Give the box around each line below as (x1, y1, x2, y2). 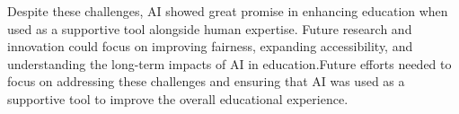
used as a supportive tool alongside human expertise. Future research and (7, 19, 412, 38)
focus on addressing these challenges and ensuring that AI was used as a (7, 72, 405, 91)
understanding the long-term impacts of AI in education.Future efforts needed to (7, 54, 452, 73)
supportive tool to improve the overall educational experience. (7, 89, 349, 108)
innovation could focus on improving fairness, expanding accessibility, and (7, 37, 413, 56)
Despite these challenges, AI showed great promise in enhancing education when (7, 2, 448, 20)
